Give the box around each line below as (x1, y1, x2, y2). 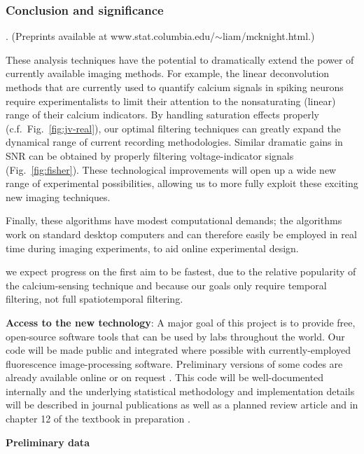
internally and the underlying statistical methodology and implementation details (6, 383, 355, 398)
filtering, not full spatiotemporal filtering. (6, 291, 183, 306)
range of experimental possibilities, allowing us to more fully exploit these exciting (6, 176, 358, 191)
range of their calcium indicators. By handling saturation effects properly (6, 107, 319, 122)
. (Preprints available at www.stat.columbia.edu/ (6, 29, 216, 43)
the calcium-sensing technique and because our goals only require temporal (6, 277, 327, 292)
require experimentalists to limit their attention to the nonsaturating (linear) (6, 93, 336, 108)
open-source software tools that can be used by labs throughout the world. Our (6, 329, 345, 343)
